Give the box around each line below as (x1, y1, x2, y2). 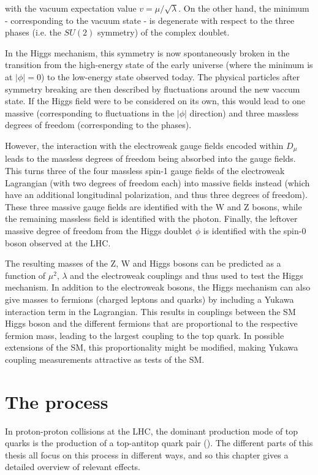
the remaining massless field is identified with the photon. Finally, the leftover (5, 212, 298, 225)
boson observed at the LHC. (5, 236, 111, 249)
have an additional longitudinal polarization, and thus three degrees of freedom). (5, 188, 308, 201)
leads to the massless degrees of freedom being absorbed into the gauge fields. (5, 152, 296, 165)
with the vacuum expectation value (5, 2, 137, 14)
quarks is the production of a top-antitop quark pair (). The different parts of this (5, 436, 313, 449)
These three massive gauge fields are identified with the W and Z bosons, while (5, 200, 302, 213)
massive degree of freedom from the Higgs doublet (5, 224, 192, 237)
